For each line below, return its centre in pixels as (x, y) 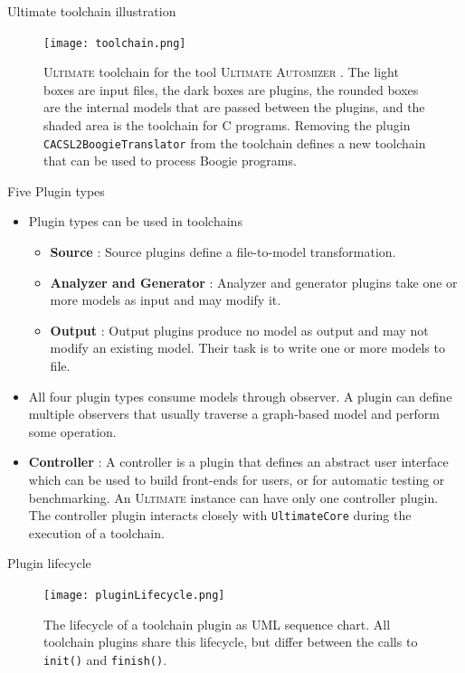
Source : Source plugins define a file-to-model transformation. (223, 252)
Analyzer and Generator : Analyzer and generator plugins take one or (254, 282)
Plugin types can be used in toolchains (135, 221)
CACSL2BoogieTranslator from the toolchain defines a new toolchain (235, 142)
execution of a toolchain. (96, 532)
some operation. (72, 431)
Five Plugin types (56, 190)
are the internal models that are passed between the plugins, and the (234, 107)
